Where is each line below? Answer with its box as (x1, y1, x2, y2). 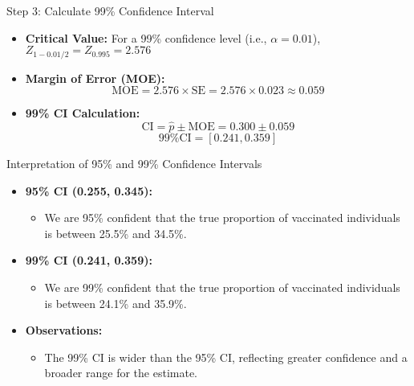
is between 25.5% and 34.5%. (44, 224, 187, 241)
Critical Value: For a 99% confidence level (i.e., (25, 29, 267, 46)
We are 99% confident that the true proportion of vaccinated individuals (44, 279, 400, 296)
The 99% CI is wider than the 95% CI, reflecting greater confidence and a (44, 348, 408, 365)
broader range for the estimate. (44, 364, 197, 381)
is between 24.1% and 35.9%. (44, 294, 187, 311)
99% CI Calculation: (25, 105, 140, 121)
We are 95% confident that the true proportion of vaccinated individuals (44, 209, 400, 226)
